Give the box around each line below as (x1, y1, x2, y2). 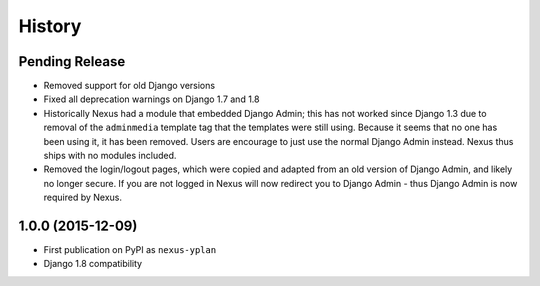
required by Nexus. (43, 191, 122, 204)
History (18, 15, 82, 37)
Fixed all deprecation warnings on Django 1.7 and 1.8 (43, 93, 260, 105)
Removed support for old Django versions (43, 80, 215, 92)
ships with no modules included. (43, 150, 177, 162)
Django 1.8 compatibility (43, 258, 143, 270)
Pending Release (18, 53, 126, 70)
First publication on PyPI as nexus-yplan (43, 244, 217, 256)
